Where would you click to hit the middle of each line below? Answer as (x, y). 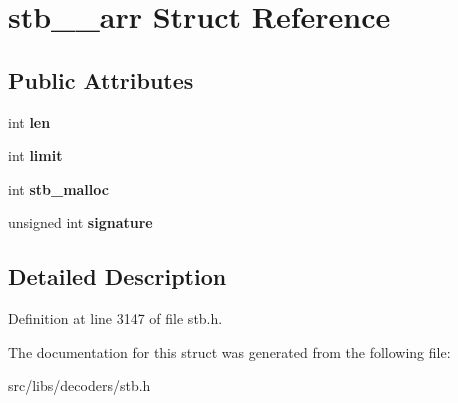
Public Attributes (101, 79)
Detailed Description (117, 276)
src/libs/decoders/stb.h (79, 385)
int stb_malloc (58, 188)
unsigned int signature (80, 222)
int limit (35, 155)
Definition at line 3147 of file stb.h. (115, 318)
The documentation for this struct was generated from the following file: (229, 351)
